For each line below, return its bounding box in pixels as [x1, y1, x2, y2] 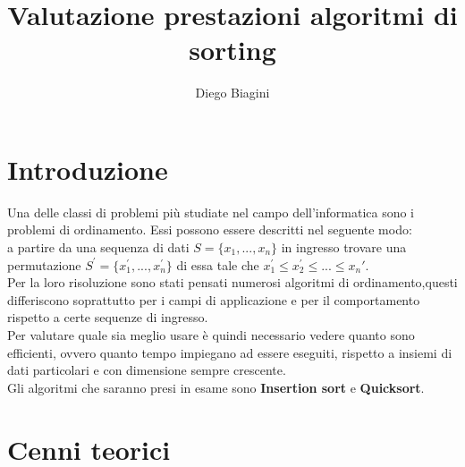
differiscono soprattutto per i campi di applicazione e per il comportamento [7, 290, 420, 309]
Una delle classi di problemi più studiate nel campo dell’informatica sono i [7, 202, 415, 221]
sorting [189, 31, 276, 68]
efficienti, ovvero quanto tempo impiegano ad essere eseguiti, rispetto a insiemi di [7, 343, 452, 361]
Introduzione [7, 150, 168, 187]
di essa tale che [176, 255, 259, 274]
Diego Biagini [195, 83, 270, 102]
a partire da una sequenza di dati [7, 238, 190, 257]
